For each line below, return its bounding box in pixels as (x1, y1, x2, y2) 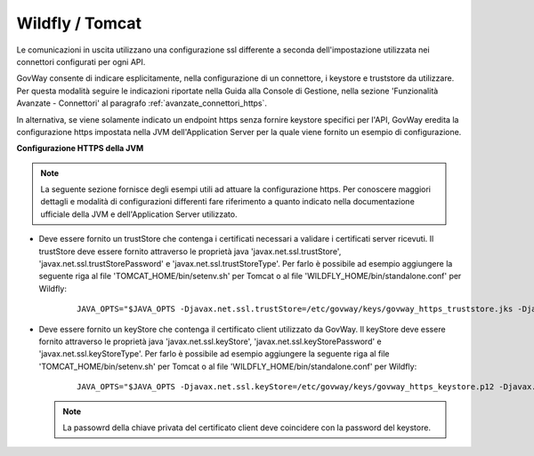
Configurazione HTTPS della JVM (16, 143, 144, 154)
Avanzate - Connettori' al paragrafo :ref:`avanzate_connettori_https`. (16, 98, 267, 108)
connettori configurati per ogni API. (16, 56, 146, 67)
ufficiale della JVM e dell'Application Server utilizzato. (40, 209, 238, 220)
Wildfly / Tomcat (16, 13, 142, 33)
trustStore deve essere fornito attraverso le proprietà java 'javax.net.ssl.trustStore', (38, 245, 342, 257)
